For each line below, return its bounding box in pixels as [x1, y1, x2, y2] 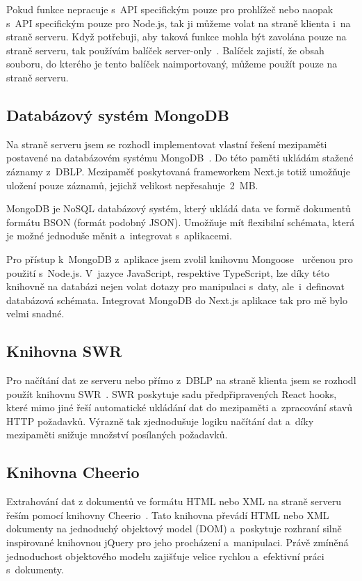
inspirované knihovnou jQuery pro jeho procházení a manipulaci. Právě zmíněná [6, 535, 349, 550]
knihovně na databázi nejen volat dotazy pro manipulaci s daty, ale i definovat [6, 279, 345, 294]
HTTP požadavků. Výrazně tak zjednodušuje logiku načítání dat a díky [6, 413, 314, 428]
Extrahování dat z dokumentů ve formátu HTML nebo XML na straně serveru [6, 494, 342, 509]
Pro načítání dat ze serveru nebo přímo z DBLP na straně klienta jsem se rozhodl [6, 373, 356, 388]
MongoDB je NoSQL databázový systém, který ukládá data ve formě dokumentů [6, 201, 351, 216]
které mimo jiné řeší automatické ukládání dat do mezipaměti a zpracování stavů [6, 400, 353, 415]
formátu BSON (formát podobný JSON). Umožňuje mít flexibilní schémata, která [6, 214, 355, 229]
